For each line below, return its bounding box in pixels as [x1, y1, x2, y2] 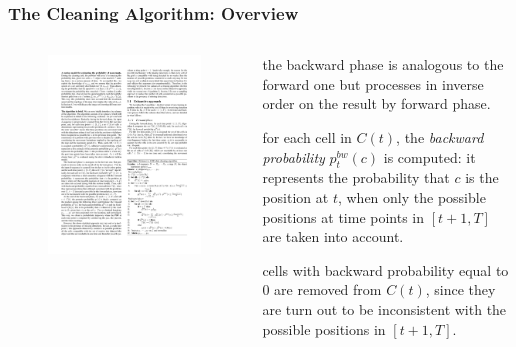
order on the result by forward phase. [262, 93, 491, 114]
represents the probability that [262, 167, 450, 188]
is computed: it [383, 146, 476, 167]
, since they [425, 279, 496, 300]
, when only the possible [337, 186, 486, 207]
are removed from [274, 279, 382, 300]
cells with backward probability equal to [262, 259, 509, 280]
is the [465, 167, 499, 188]
